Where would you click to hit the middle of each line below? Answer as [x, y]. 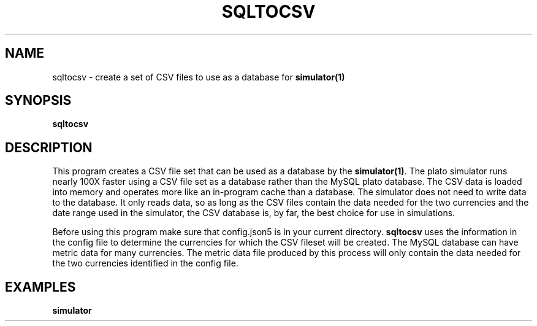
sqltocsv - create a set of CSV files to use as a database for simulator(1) [199, 77]
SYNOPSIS [38, 101]
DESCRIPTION [49, 147]
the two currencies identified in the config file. [145, 263]
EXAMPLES [40, 287]
